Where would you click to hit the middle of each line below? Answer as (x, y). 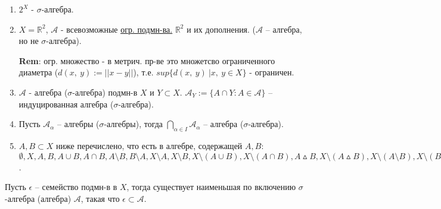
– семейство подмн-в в (76, 187)
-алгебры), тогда (133, 124)
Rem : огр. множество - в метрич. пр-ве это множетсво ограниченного (147, 60)
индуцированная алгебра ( (66, 104)
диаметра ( (38, 72)
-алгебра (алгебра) (38, 198)
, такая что (100, 198)
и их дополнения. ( (221, 29)
